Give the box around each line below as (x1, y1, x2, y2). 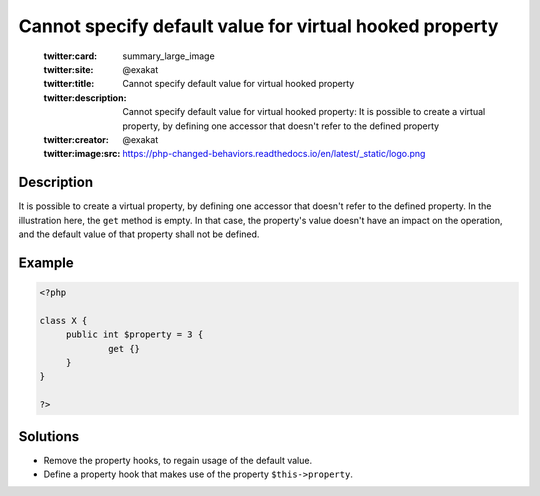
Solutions (18, 428, 80, 445)
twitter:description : (43, 91, 127, 104)
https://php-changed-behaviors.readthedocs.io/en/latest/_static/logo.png (122, 148, 426, 160)
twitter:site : (43, 63, 94, 75)
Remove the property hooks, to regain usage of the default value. (43, 454, 313, 466)
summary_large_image (122, 50, 215, 62)
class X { (39, 315, 88, 326)
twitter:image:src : (43, 148, 121, 160)
